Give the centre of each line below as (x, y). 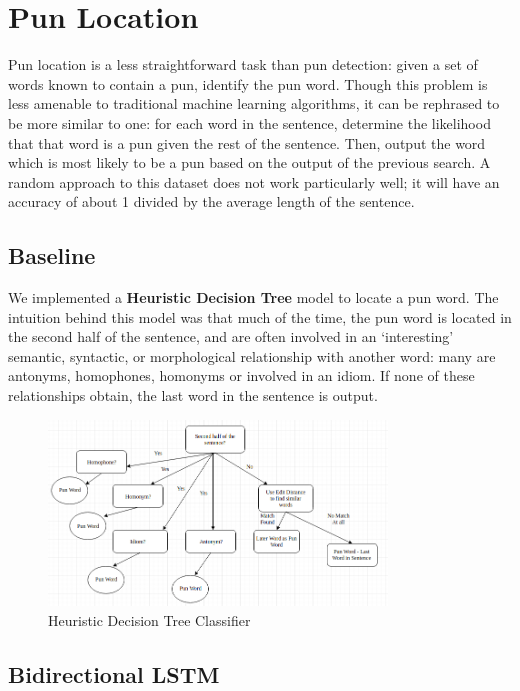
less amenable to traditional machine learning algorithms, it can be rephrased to (254, 103)
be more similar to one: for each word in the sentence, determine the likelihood (249, 122)
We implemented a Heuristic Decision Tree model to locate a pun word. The (253, 297)
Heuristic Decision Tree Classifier (149, 619)
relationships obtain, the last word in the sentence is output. (193, 395)
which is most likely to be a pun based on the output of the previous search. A (249, 162)
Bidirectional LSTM (114, 673)
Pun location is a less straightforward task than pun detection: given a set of (243, 64)
